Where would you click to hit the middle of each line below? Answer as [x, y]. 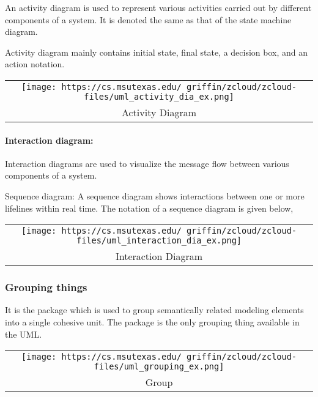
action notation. [35, 64]
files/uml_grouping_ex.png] [159, 367]
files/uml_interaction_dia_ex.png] [159, 241]
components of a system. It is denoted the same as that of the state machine [148, 19]
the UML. [24, 334]
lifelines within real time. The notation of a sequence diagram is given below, [149, 208]
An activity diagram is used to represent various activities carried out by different [158, 7]
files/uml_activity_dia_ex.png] [159, 96]
